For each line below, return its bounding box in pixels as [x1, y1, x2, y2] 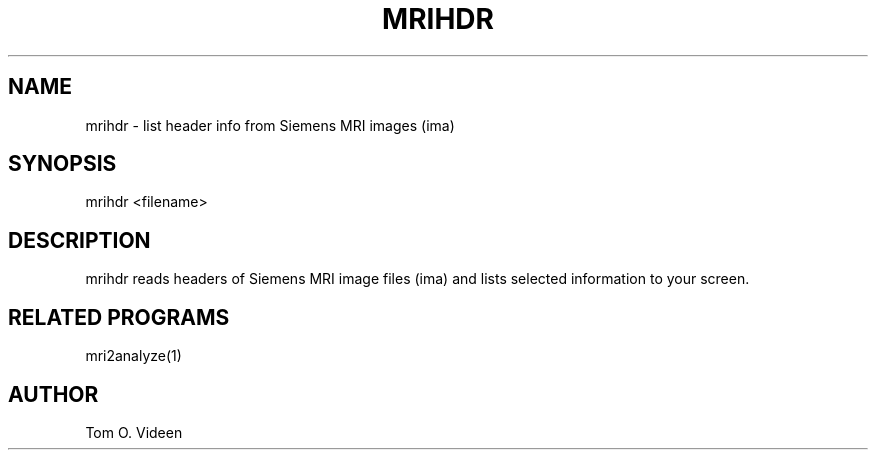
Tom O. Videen [85, 423, 183, 441]
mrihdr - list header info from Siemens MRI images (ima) [85, 116, 455, 134]
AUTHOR [8, 381, 99, 407]
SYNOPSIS [8, 151, 117, 177]
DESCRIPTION [8, 227, 151, 253]
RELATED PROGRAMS [8, 304, 230, 330]
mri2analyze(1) [85, 347, 182, 365]
